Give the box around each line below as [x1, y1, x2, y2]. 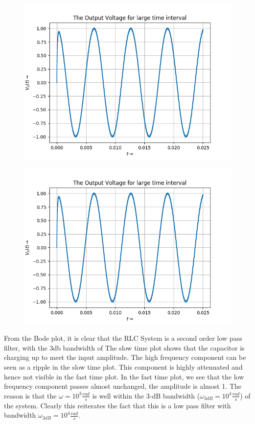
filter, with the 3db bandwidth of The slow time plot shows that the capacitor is [4, 342, 245, 353]
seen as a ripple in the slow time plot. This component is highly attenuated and [4, 361, 243, 372]
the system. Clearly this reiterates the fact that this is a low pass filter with [4, 400, 231, 410]
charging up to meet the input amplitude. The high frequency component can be [4, 352, 246, 362]
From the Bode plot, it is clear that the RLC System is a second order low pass [4, 333, 242, 343]
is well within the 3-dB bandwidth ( [92, 390, 200, 400]
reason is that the [4, 390, 57, 400]
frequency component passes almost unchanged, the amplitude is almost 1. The [4, 381, 242, 391]
